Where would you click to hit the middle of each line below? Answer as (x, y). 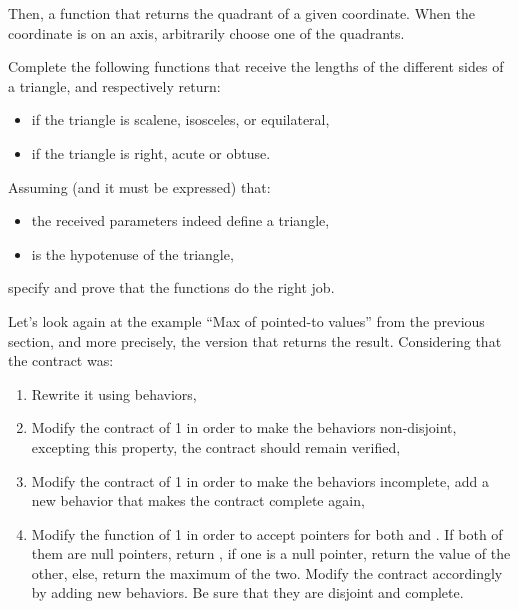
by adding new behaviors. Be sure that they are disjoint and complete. (247, 592)
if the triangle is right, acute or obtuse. (151, 152)
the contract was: (61, 360)
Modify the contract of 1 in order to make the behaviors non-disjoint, (244, 427)
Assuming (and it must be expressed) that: (139, 186)
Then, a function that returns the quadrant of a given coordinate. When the (241, 13)
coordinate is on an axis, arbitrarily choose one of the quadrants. (206, 32)
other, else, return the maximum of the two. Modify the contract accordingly (267, 572)
